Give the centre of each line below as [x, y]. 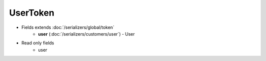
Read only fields [38, 43]
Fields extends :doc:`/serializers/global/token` [68, 27]
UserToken [32, 13]
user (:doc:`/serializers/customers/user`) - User [86, 34]
